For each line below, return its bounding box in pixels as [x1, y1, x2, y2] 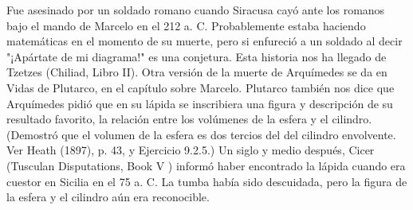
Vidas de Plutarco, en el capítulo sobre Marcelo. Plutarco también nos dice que [6, 79, 395, 95]
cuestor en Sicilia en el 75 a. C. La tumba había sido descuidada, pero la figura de [6, 173, 407, 189]
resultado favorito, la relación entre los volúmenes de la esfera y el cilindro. [6, 111, 372, 127]
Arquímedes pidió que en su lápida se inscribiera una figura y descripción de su [6, 95, 393, 111]
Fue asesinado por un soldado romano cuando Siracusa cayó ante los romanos [6, 2, 385, 17]
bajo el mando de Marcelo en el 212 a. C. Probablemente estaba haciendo [6, 17, 366, 33]
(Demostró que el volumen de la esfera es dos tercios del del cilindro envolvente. [6, 126, 396, 142]
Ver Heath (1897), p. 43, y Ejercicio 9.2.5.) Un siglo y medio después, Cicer [6, 142, 375, 158]
